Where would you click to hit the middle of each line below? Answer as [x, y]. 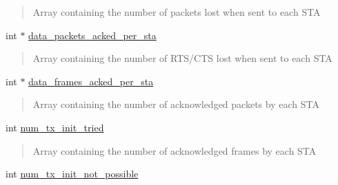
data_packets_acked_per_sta [92, 35]
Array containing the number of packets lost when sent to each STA [177, 12]
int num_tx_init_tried [55, 127]
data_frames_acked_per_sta [91, 81]
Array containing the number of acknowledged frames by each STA [175, 150]
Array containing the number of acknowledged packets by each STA [176, 104]
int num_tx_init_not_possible [72, 174]
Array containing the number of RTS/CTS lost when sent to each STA [182, 58]
